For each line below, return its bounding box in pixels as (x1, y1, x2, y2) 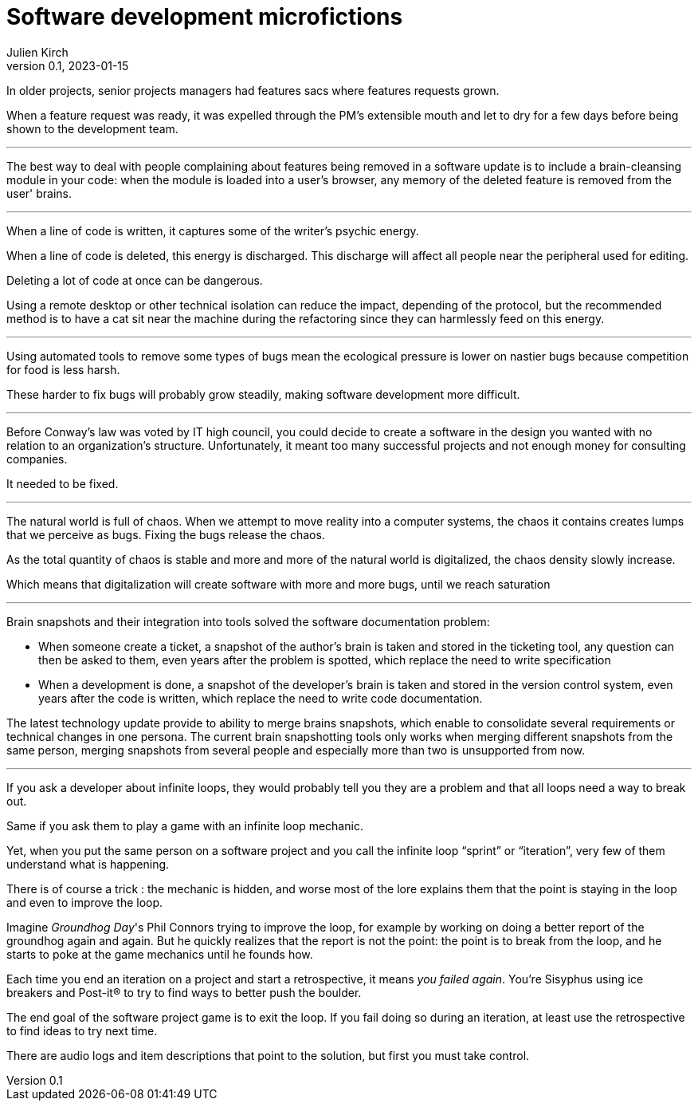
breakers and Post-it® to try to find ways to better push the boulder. (6, 985, 362, 999)
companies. (6, 451, 68, 466)
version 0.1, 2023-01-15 (6, 58, 129, 73)
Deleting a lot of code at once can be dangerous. (6, 273, 263, 287)
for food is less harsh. (6, 362, 120, 376)
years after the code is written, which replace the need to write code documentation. (38, 691, 483, 705)
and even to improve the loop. (6, 895, 163, 909)
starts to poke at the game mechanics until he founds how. (6, 947, 313, 961)
